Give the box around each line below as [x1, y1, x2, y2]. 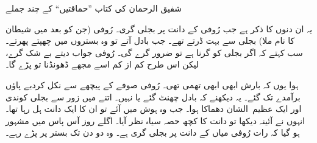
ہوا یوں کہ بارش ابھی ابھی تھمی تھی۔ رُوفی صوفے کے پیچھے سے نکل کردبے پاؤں [5, 78, 299, 91]
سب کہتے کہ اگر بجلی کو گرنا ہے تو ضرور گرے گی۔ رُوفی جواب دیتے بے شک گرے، [5, 46, 303, 58]
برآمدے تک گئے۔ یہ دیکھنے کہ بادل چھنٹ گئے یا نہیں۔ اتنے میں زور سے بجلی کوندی [5, 90, 301, 103]
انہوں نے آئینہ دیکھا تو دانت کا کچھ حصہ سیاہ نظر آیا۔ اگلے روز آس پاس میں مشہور [5, 114, 305, 127]
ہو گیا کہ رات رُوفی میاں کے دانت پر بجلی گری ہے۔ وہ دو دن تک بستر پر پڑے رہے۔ [5, 126, 300, 139]
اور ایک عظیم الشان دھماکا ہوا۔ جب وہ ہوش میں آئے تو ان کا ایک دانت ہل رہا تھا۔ [5, 102, 302, 115]
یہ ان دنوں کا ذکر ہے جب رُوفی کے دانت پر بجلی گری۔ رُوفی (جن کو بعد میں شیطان [5, 22, 313, 35]
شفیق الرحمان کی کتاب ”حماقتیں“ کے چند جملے [5, 2, 182, 14]
